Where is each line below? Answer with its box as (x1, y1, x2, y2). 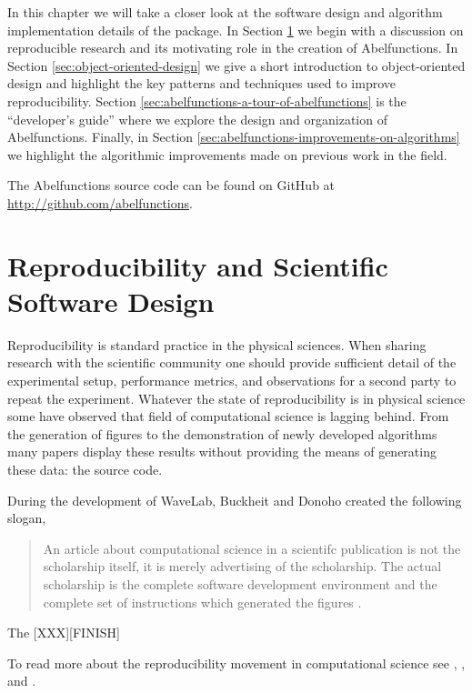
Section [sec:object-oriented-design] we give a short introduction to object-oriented (7, 55, 466, 75)
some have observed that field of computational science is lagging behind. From (7, 407, 449, 426)
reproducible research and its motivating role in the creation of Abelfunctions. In (7, 38, 458, 57)
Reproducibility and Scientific (7, 246, 388, 284)
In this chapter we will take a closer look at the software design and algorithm (7, 3, 443, 21)
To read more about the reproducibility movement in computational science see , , (7, 653, 466, 672)
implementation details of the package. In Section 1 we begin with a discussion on (7, 20, 464, 39)
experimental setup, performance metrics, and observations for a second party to (7, 371, 457, 390)
